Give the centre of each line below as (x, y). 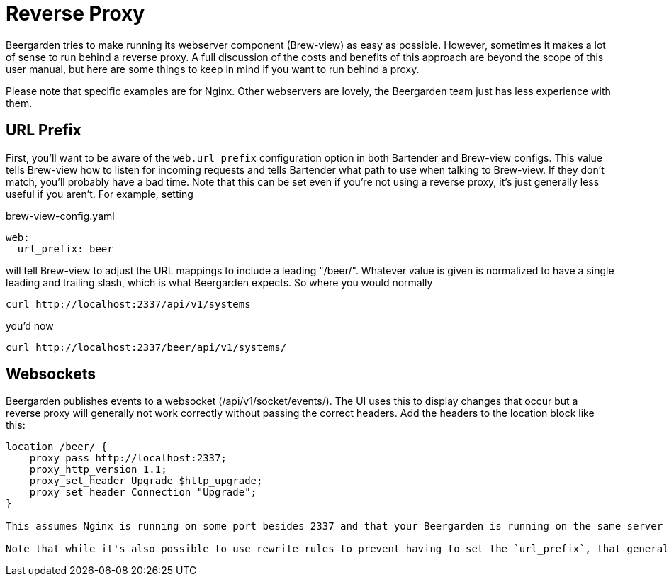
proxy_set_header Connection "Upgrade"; (143, 492)
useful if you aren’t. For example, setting (100, 194)
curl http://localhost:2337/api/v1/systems (128, 304)
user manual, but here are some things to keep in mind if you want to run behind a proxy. (213, 69)
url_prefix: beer (65, 248)
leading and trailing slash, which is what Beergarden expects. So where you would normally (219, 282)
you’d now (30, 325)
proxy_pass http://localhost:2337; (128, 458)
